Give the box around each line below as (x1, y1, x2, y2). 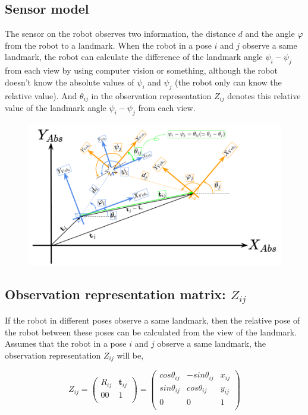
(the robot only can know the (175, 75, 282, 88)
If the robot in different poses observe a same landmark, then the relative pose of (5, 313, 300, 326)
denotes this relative (227, 89, 301, 102)
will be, (117, 349, 144, 361)
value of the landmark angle (5, 102, 106, 114)
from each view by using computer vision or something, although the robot (5, 64, 278, 77)
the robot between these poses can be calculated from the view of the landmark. (5, 325, 297, 338)
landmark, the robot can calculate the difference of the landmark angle (5, 50, 263, 63)
